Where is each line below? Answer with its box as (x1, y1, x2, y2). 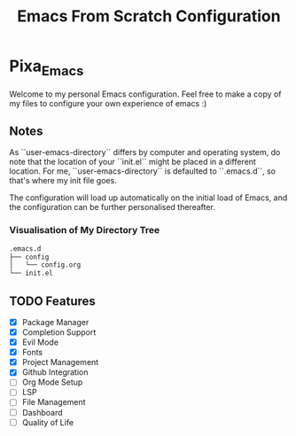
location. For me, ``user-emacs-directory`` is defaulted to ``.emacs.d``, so (9, 166, 277, 176)
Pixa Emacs (9, 56, 84, 79)
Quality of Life (21, 417, 74, 427)
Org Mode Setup (21, 377, 83, 387)
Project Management (21, 357, 99, 368)
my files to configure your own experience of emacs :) (9, 97, 207, 108)
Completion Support (21, 327, 97, 338)
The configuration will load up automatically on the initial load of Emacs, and (9, 192, 288, 203)
